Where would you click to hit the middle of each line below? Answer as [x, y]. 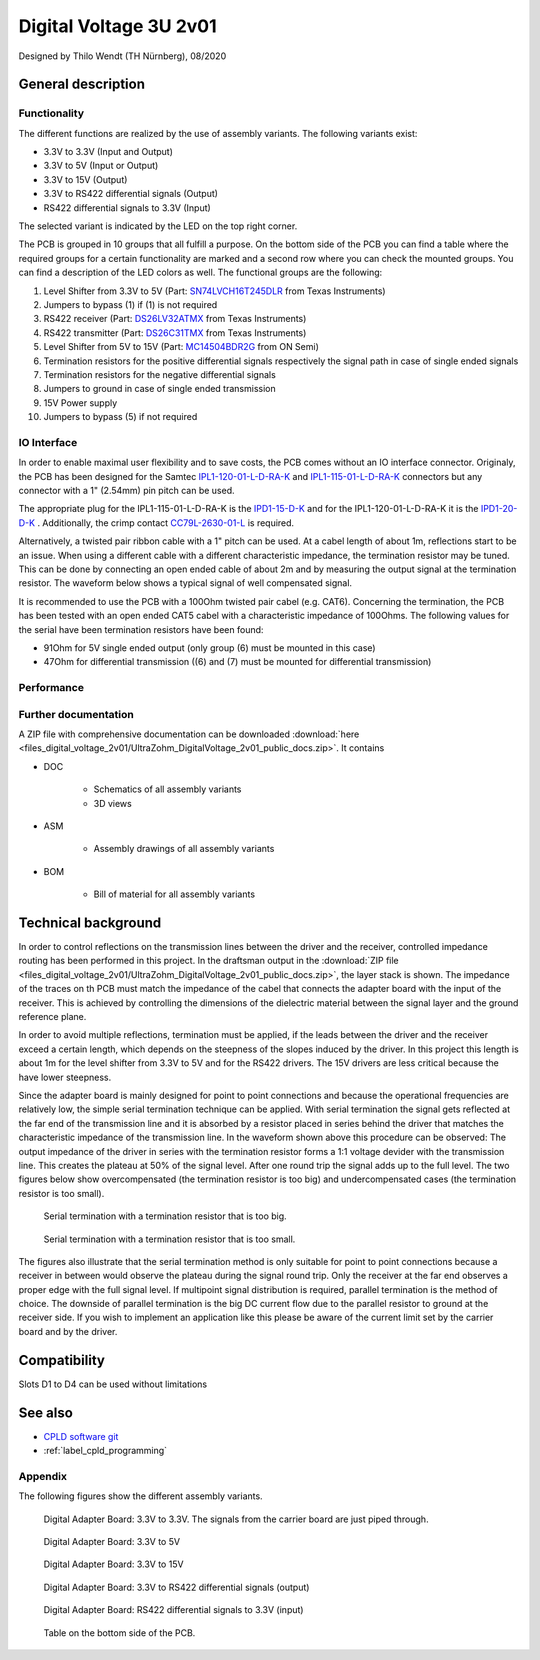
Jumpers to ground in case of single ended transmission [159, 389]
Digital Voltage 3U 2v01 [117, 26]
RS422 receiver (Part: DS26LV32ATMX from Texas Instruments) [175, 319]
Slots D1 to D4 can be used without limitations [113, 1384]
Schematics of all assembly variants [167, 789]
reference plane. [52, 1017]
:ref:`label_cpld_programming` [105, 1451]
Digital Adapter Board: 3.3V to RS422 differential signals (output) [176, 1587]
